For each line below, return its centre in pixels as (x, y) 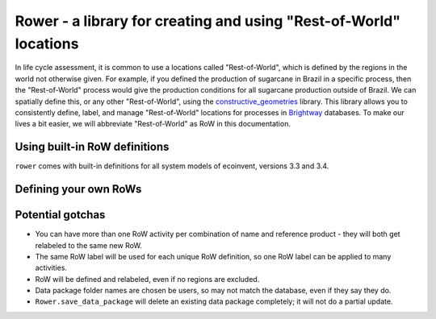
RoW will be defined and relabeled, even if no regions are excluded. (147, 279)
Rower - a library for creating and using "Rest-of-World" (208, 21)
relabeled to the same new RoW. (89, 245)
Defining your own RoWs (78, 189)
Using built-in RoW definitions (92, 147)
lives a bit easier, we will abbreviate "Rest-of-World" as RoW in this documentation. (153, 124)
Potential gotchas (60, 215)
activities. (51, 268)
